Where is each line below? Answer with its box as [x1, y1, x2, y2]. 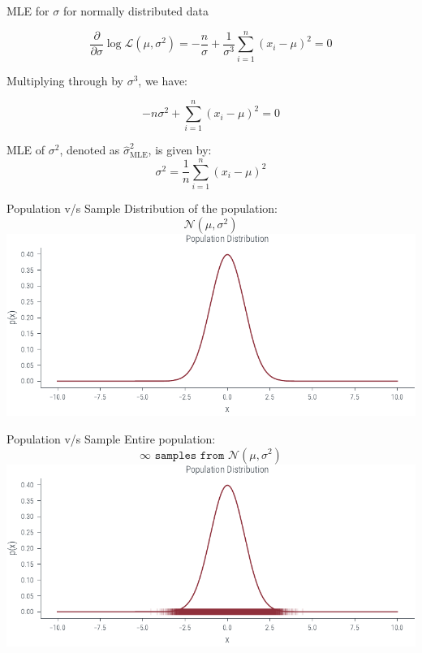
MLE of [6, 141, 45, 158]
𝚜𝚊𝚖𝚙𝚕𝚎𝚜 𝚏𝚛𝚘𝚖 [154, 449, 225, 461]
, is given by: [148, 141, 212, 158]
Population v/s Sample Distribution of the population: [6, 200, 278, 217]
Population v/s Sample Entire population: [6, 430, 216, 447]
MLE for [6, 2, 50, 19]
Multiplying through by [6, 71, 123, 89]
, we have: [138, 71, 187, 89]
